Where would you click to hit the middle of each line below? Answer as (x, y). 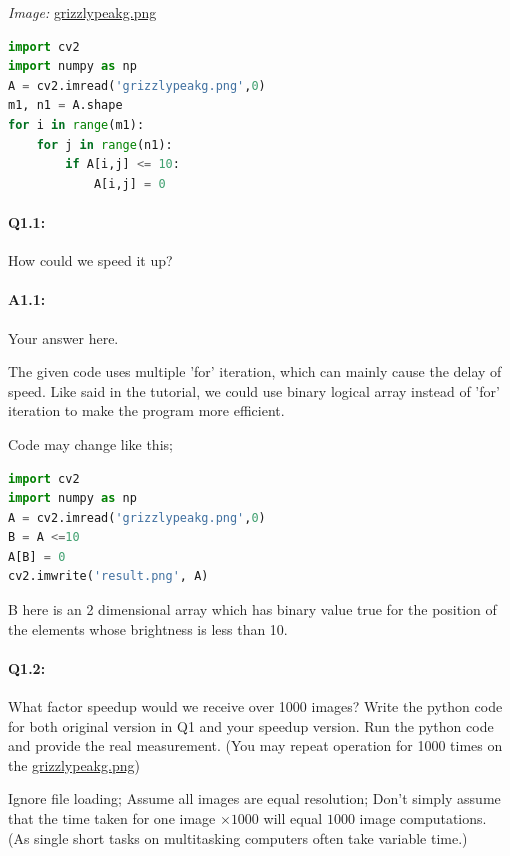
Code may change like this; (90, 443)
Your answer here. (63, 337)
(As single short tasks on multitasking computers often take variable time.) (238, 837)
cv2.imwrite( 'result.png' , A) (108, 576)
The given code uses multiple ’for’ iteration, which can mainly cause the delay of (255, 371)
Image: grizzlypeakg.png (82, 12)
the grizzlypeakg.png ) (74, 764)
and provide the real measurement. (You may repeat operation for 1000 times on (255, 745)
